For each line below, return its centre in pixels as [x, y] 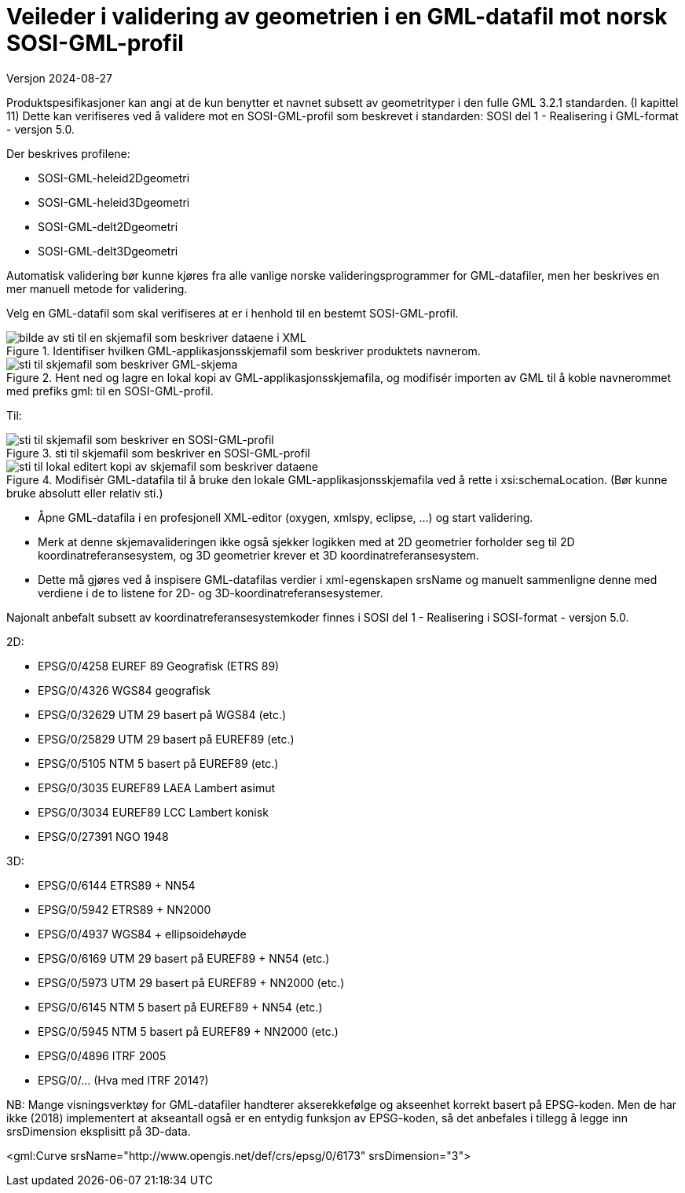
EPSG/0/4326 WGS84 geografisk [124, 690]
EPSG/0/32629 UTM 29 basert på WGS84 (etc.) [162, 714]
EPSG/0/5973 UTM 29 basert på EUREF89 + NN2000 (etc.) [191, 982]
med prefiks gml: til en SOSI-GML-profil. [110, 391]
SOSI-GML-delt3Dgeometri [108, 251]
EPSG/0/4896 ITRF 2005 [102, 1055]
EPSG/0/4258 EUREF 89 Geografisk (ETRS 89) [159, 666]
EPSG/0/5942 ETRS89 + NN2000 [125, 909]
